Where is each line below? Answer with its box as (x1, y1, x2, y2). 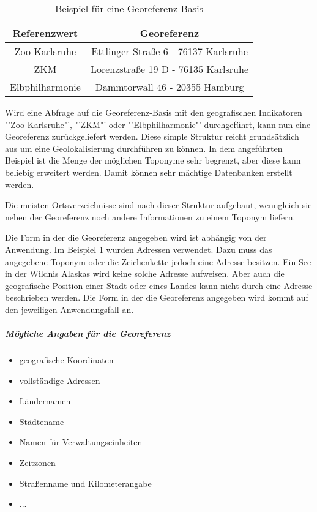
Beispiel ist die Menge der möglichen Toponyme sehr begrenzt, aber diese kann (5, 154, 301, 167)
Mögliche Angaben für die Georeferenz (5, 327, 171, 340)
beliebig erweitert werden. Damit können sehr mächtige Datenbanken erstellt (5, 165, 293, 178)
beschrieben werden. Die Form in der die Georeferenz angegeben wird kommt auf (5, 291, 308, 304)
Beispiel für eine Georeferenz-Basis (55, 1, 203, 15)
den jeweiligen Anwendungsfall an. (5, 303, 134, 315)
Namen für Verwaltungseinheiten (19, 435, 143, 448)
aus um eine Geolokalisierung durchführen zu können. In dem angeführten (5, 141, 283, 154)
